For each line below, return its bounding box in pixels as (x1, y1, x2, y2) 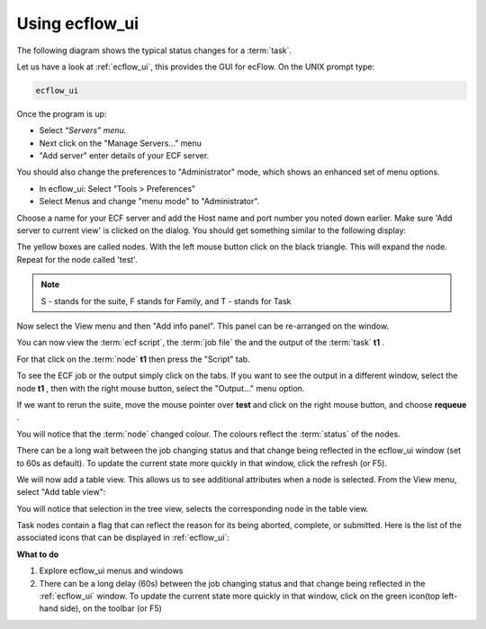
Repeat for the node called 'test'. (16, 254, 139, 265)
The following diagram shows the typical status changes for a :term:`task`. (16, 45, 292, 56)
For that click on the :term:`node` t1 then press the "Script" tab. (16, 354, 251, 364)
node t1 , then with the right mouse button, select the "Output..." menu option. (16, 382, 305, 393)
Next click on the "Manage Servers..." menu (39, 138, 202, 148)
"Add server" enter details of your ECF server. (39, 150, 210, 161)
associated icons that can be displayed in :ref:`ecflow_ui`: (16, 532, 229, 544)
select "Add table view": (16, 487, 106, 498)
